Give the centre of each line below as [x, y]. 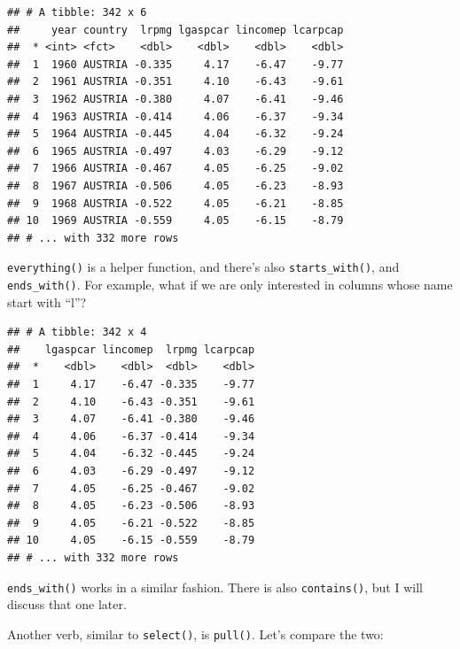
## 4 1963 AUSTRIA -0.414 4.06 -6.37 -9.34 [175, 116]
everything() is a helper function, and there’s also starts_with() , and [203, 267]
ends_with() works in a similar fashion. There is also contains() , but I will [215, 587]
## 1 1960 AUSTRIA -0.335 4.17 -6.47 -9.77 [175, 64]
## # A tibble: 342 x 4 [77, 332]
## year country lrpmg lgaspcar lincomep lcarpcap [175, 30]
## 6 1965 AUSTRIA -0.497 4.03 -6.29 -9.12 [175, 151]
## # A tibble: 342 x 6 [77, 12]
